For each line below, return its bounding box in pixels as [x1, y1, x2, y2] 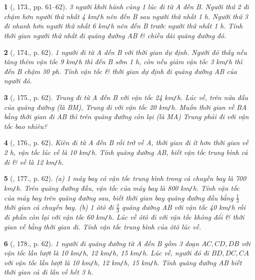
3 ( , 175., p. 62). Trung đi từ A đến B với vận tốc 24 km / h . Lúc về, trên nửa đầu [4, 92, 248, 102]
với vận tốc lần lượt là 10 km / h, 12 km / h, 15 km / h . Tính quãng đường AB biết [4, 257, 242, 267]
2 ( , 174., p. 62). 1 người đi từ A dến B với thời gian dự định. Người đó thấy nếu [4, 47, 247, 57]
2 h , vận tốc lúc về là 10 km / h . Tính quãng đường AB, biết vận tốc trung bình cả [4, 147, 248, 157]
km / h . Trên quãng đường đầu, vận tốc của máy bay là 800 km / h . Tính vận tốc [4, 182, 240, 193]
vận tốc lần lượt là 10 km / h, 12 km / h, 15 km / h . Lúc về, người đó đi [4, 248, 209, 258]
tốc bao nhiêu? [4, 121, 48, 131]
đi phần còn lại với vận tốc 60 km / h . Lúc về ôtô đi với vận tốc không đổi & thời [4, 212, 245, 222]
